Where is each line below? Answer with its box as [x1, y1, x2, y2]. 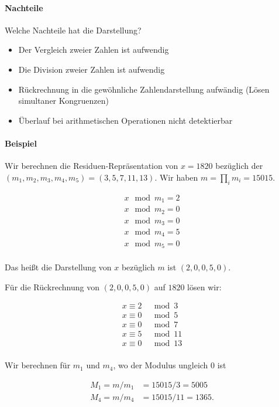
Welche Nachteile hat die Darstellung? [5, 23, 142, 36]
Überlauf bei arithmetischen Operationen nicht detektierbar [18, 114, 233, 126]
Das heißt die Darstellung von [5, 261, 112, 273]
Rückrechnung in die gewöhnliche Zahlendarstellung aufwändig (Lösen [18, 83, 270, 95]
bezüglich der [215, 160, 263, 172]
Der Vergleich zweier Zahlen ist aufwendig [18, 43, 169, 56]
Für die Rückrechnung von [5, 280, 99, 293]
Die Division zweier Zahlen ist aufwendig [18, 63, 165, 75]
